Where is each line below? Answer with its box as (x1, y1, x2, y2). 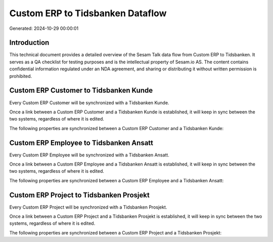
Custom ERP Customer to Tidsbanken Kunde (9, 86, 153, 95)
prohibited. (9, 73, 32, 79)
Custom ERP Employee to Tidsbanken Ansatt (9, 138, 154, 147)
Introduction (9, 38, 50, 47)
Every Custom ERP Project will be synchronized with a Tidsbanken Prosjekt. (9, 204, 167, 210)
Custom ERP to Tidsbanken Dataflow (9, 8, 167, 19)
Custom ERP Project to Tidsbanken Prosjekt (9, 190, 150, 199)
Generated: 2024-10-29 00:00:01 (9, 25, 79, 31)
